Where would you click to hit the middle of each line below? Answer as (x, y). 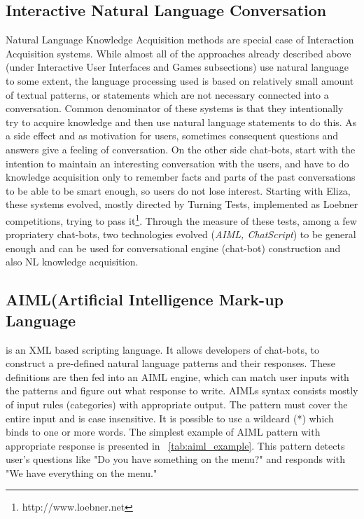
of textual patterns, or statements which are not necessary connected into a (167, 94)
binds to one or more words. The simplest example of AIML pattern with (163, 432)
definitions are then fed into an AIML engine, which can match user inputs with (177, 376)
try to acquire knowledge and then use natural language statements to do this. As (181, 122)
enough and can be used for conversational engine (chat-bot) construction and (173, 248)
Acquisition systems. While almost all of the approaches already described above (178, 53)
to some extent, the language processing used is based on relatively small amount (180, 80)
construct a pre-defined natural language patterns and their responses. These (170, 363)
